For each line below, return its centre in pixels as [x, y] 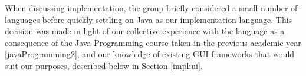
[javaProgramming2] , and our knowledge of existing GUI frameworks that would [150, 54]
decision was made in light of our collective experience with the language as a [145, 31]
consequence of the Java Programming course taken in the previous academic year [153, 42]
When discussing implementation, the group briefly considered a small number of [151, 8]
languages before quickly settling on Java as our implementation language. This [149, 19]
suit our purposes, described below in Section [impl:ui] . [104, 65]
